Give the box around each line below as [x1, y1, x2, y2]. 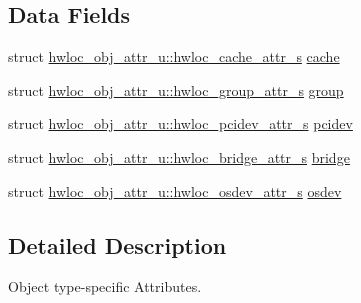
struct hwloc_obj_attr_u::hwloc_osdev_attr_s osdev [8, 180, 342, 201]
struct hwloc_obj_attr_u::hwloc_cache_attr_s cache [8, 46, 340, 67]
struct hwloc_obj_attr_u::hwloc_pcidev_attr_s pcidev [8, 113, 353, 134]
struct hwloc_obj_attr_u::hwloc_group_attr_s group [8, 79, 344, 100]
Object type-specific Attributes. [8, 276, 202, 297]
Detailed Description [8, 229, 227, 260]
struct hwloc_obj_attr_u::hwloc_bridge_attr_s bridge [8, 146, 350, 167]
